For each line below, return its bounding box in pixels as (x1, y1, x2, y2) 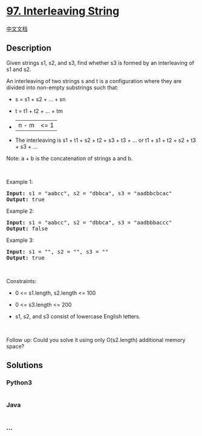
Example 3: (6, 236, 34, 244)
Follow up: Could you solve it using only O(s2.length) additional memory (6, 336, 186, 343)
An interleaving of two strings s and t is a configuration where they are (6, 77, 182, 84)
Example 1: (6, 178, 33, 186)
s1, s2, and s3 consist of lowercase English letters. (15, 312, 141, 320)
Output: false (6, 225, 48, 232)
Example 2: (6, 207, 34, 215)
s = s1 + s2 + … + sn (15, 95, 66, 102)
